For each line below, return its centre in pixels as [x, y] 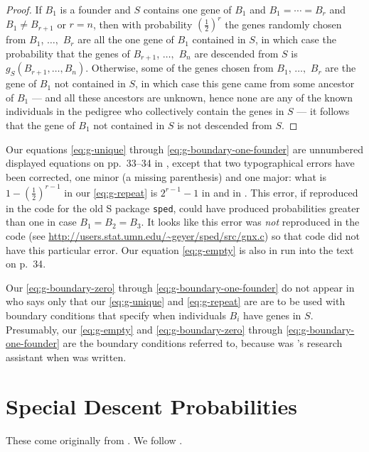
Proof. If [24, 9]
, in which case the [295, 39]
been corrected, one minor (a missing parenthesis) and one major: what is [166, 176]
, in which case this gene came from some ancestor [245, 83]
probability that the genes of [68, 53]
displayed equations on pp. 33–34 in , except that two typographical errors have [180, 163]
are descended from [236, 53]
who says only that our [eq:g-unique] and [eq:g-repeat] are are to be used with [176, 301]
